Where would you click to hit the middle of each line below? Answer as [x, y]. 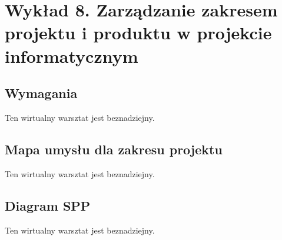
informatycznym [72, 55]
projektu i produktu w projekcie [138, 33]
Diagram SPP [48, 205]
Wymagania [41, 93]
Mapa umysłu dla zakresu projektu [114, 149]
